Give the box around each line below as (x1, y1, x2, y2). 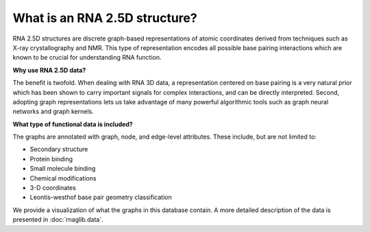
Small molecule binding (29, 165, 96, 173)
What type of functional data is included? (12, 120, 133, 128)
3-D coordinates (29, 184, 77, 192)
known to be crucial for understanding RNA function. (12, 54, 162, 62)
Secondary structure (29, 145, 88, 154)
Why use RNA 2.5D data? (12, 66, 86, 74)
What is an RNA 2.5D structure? (12, 10, 198, 25)
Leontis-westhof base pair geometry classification (29, 193, 172, 202)
